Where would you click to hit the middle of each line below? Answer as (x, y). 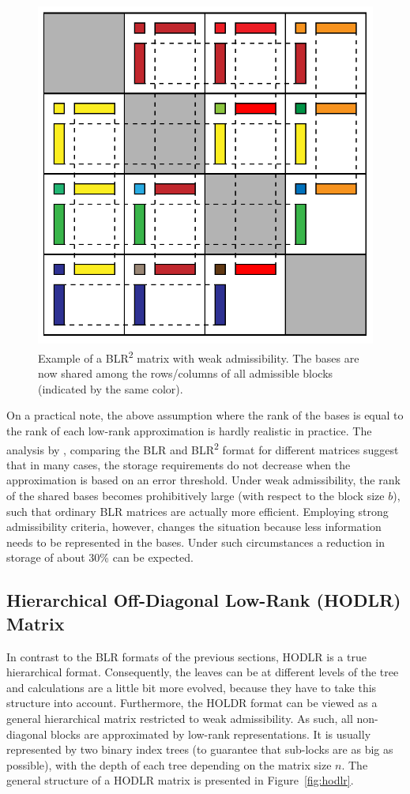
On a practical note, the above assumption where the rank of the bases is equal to (205, 415)
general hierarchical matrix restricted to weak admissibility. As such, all (180, 718)
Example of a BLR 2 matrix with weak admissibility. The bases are (199, 356)
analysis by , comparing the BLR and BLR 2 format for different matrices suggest (203, 448)
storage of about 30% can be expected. (100, 557)
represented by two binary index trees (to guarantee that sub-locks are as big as (200, 749)
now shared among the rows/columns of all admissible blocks (186, 373)
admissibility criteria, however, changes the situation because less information (194, 527)
